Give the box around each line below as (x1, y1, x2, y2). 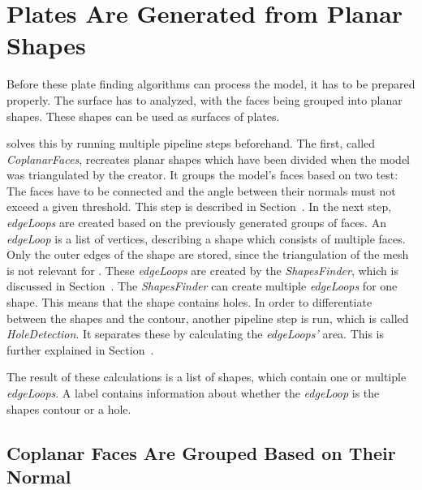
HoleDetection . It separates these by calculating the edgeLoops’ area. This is (6, 325, 385, 342)
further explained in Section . (6, 341, 154, 358)
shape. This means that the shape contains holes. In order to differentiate (6, 294, 372, 311)
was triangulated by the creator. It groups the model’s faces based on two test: (6, 166, 398, 183)
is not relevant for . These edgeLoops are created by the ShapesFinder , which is (6, 261, 398, 278)
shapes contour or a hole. (6, 400, 131, 417)
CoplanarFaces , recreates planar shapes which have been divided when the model (6, 150, 411, 167)
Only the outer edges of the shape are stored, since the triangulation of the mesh (6, 246, 409, 263)
